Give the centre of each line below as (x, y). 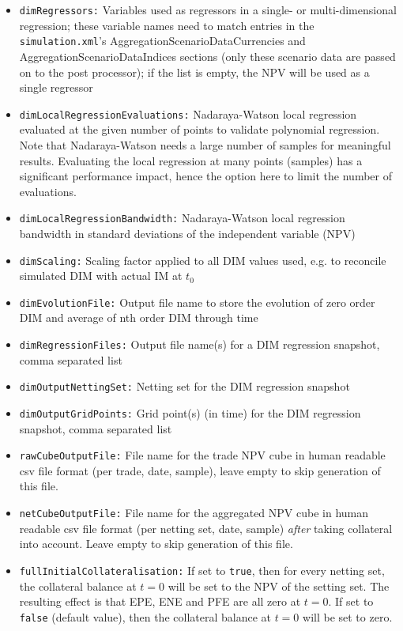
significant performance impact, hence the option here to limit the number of (205, 176)
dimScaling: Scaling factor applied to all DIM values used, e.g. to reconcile (203, 260)
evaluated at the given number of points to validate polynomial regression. (200, 129)
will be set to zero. (348, 616)
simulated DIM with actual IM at (101, 276)
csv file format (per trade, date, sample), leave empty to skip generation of (200, 470)
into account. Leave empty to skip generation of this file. (156, 544)
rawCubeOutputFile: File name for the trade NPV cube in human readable (202, 455)
